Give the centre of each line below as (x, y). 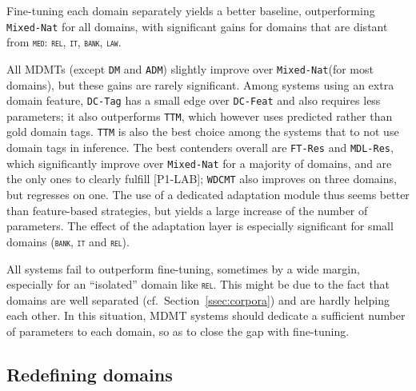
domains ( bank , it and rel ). (68, 241)
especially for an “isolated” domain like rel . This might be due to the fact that (198, 284)
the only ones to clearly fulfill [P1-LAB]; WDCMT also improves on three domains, (202, 179)
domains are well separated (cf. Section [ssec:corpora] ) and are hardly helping (198, 299)
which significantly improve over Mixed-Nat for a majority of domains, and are (199, 163)
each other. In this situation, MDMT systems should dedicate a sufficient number (206, 315)
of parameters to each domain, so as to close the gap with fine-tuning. (178, 331)
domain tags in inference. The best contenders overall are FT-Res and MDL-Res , (200, 148)
